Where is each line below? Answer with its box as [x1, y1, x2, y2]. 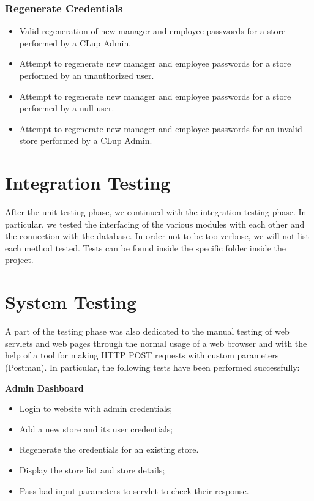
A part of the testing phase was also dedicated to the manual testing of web [5, 325, 290, 338]
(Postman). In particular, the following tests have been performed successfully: [5, 360, 300, 373]
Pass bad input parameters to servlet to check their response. [19, 484, 249, 497]
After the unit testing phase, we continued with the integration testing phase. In [5, 206, 307, 218]
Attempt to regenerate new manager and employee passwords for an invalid [19, 122, 302, 135]
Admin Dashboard [5, 381, 84, 394]
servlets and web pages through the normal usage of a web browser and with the [5, 336, 307, 349]
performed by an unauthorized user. [19, 69, 154, 81]
